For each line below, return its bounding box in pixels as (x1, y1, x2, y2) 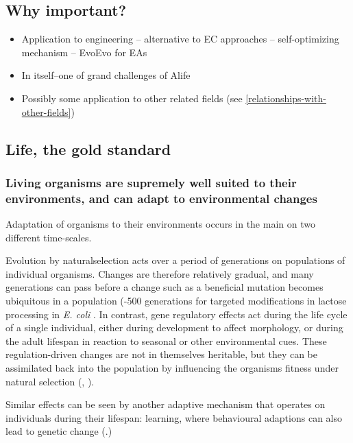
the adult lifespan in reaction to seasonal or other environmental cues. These (5, 333, 327, 348)
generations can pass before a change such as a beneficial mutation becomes (5, 280, 324, 294)
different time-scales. (5, 230, 92, 244)
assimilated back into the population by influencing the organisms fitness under (5, 361, 339, 375)
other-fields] (21, 104, 71, 119)
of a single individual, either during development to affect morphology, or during (5, 320, 343, 335)
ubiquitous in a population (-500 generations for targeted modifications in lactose (5, 294, 347, 308)
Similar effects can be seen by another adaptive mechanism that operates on (5, 397, 326, 411)
